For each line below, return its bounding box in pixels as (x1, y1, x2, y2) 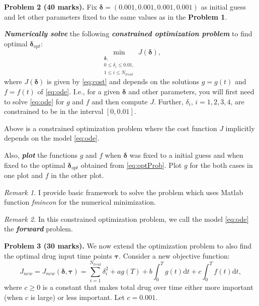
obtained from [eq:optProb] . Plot (80, 159, 182, 170)
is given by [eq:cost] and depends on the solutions (47, 76, 200, 87)
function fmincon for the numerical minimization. (4, 197, 156, 207)
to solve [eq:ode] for (4, 96, 64, 106)
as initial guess (201, 2, 246, 12)
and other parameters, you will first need (128, 86, 254, 96)
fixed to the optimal (4, 159, 65, 170)
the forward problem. (4, 223, 73, 234)
